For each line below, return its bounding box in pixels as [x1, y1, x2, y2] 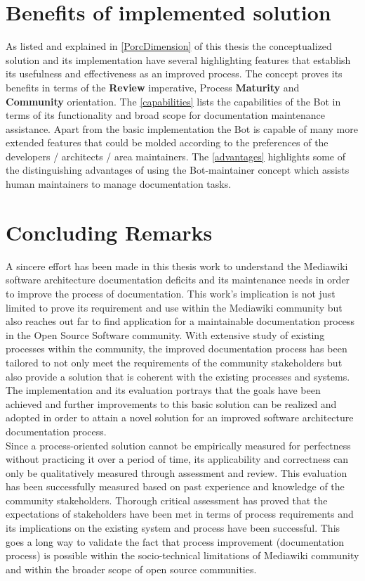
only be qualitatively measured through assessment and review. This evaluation [6, 465, 347, 480]
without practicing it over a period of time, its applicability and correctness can [6, 452, 349, 466]
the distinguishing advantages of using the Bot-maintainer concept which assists [6, 162, 350, 177]
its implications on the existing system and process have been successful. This [6, 521, 340, 535]
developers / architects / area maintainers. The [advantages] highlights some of [6, 148, 345, 163]
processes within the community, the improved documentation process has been [6, 341, 347, 356]
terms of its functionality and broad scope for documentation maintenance [6, 108, 325, 122]
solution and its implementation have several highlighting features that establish [6, 52, 351, 67]
